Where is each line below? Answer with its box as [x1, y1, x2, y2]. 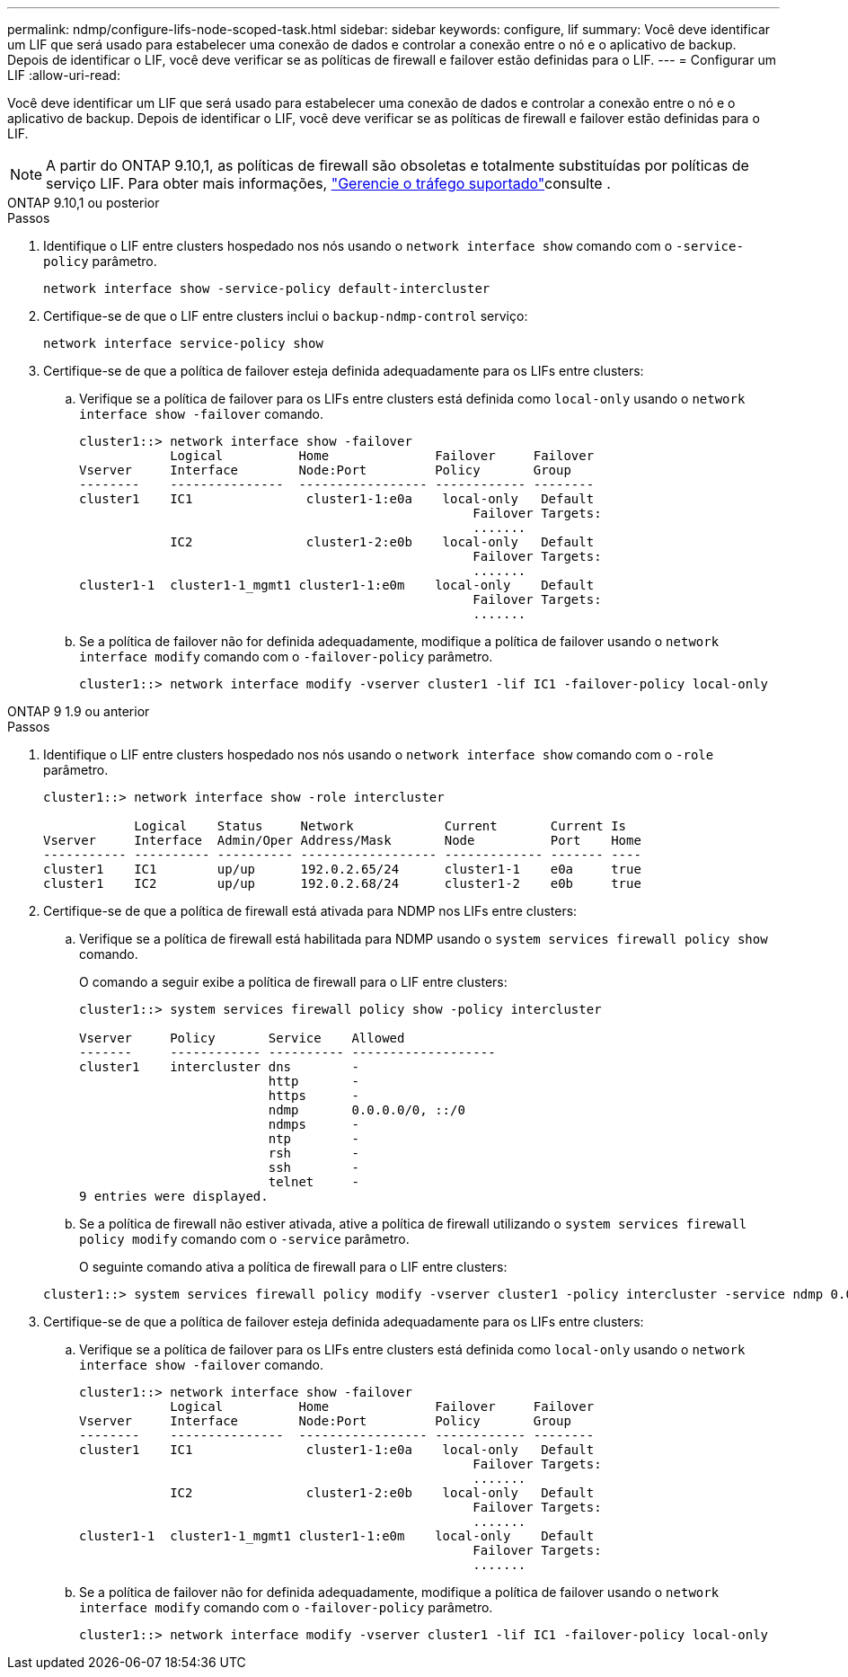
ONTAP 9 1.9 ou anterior [7, 704, 150, 719]
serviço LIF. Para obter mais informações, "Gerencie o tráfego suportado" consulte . [46, 174, 611, 192]
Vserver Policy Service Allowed [79, 1031, 405, 1045]
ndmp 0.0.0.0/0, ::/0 [268, 1103, 465, 1117]
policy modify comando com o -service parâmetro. [79, 1231, 410, 1247]
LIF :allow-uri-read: [7, 67, 120, 83]
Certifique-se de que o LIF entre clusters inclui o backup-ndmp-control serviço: [43, 308, 528, 324]
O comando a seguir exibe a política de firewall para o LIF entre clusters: [79, 974, 508, 989]
